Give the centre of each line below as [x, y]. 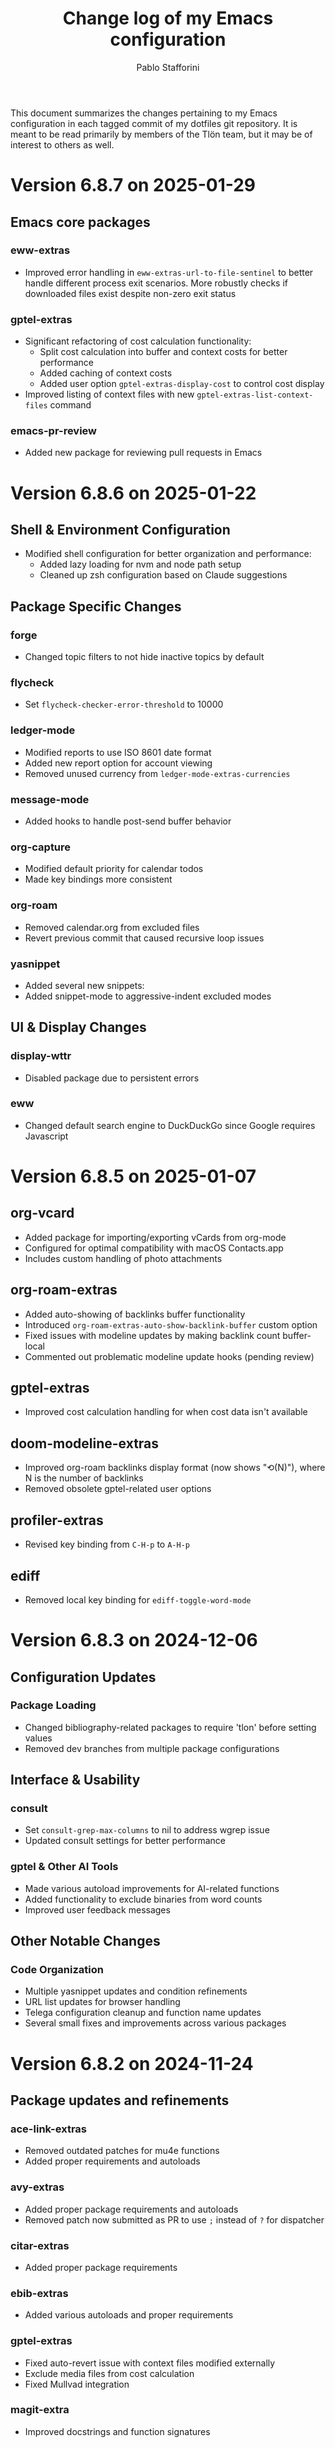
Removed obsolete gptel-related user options [118, 1489]
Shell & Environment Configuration [120, 529]
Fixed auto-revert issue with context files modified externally [150, 2363]
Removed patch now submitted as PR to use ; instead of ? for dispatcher [174, 2219]
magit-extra [40, 2410]
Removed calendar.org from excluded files [112, 927]
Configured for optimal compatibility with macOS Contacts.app [154, 1248]
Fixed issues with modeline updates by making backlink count [152, 1335]
